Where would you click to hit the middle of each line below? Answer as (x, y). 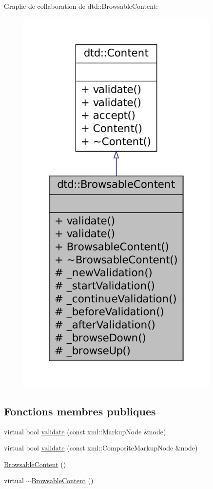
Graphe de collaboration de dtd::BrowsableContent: (81, 6)
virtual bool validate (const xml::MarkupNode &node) (85, 431)
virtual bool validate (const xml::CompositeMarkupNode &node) (101, 448)
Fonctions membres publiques (80, 411)
